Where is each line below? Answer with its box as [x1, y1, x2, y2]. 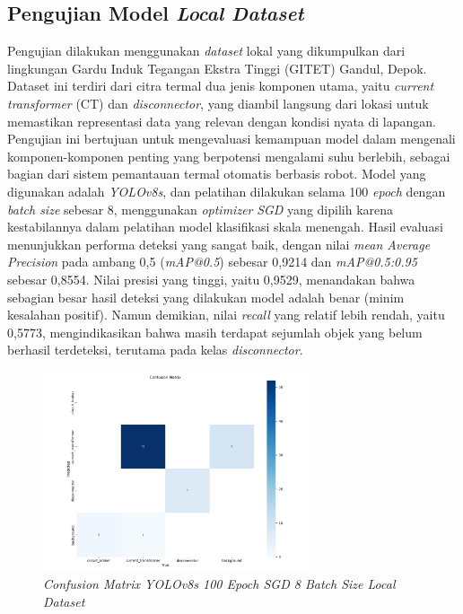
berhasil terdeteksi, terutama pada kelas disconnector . [7, 340, 303, 359]
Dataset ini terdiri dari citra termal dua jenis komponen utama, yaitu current [7, 76, 434, 95]
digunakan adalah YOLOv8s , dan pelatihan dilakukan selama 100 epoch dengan [7, 181, 446, 200]
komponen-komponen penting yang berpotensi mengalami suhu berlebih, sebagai [7, 146, 450, 165]
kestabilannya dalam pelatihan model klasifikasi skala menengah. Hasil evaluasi [7, 217, 443, 236]
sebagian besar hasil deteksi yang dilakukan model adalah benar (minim [7, 287, 405, 306]
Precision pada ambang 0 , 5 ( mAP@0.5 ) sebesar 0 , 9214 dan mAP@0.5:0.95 [7, 252, 417, 271]
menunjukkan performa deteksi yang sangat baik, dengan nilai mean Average [7, 234, 431, 253]
